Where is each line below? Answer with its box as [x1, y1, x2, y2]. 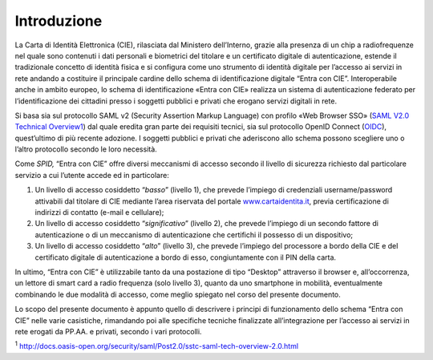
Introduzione [14, 12, 103, 30]
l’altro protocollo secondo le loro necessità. [14, 144, 158, 154]
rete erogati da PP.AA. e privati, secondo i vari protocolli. [14, 326, 202, 336]
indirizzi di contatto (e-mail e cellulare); [34, 208, 164, 217]
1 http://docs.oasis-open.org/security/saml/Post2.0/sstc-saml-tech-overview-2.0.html [14, 340, 299, 351]
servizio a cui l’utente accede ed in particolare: [14, 170, 170, 180]
